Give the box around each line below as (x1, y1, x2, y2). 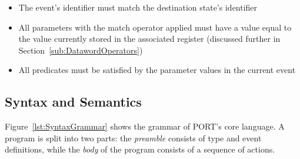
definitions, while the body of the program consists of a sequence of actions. (5, 143, 275, 155)
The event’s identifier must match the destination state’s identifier (18, 1, 258, 13)
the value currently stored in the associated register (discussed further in (18, 32, 281, 45)
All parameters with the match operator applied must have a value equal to (18, 21, 292, 33)
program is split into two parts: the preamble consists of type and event (5, 131, 262, 144)
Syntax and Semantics (5, 92, 142, 111)
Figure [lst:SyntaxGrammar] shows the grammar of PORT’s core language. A (5, 120, 285, 132)
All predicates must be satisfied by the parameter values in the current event (18, 64, 296, 76)
